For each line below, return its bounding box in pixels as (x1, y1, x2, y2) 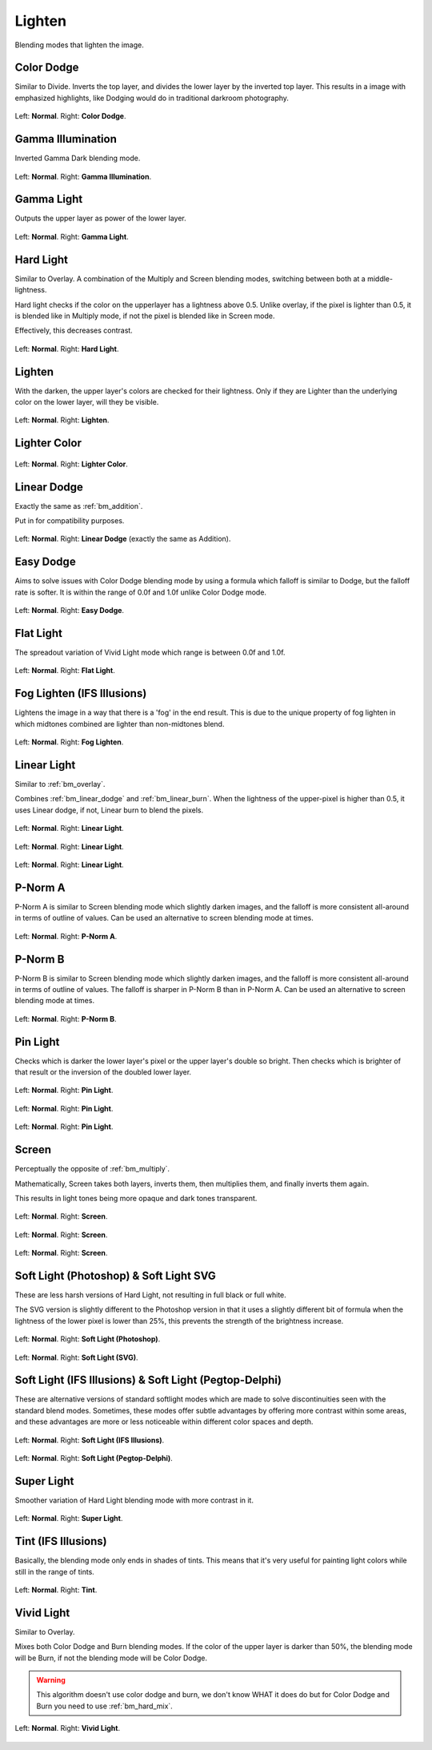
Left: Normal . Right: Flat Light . (14, 666, 115, 675)
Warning (36, 1675, 66, 1685)
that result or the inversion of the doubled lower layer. (14, 1067, 192, 1077)
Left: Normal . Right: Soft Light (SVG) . (14, 1353, 138, 1362)
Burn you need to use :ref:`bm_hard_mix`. (36, 1701, 174, 1711)
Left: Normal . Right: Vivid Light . (14, 1724, 120, 1733)
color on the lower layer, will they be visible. (14, 397, 159, 406)
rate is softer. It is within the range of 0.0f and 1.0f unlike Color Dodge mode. (14, 587, 267, 597)
